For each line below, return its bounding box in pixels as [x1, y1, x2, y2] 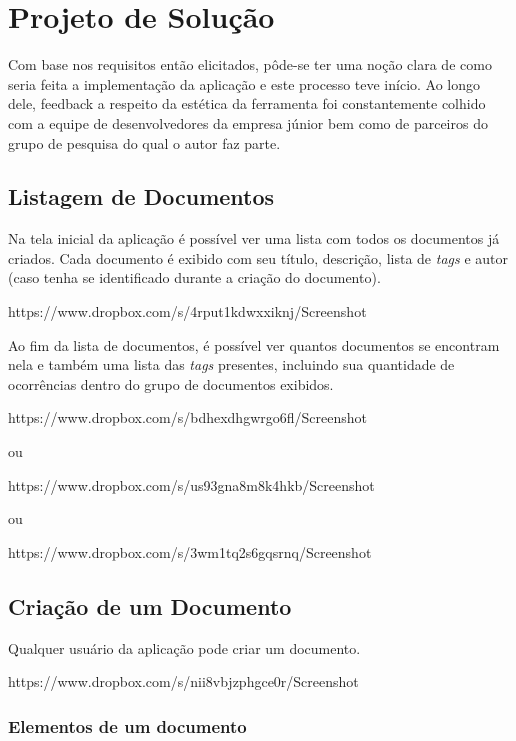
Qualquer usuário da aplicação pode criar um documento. [8, 637, 361, 658]
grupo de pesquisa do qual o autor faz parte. [8, 132, 281, 153]
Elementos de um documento [8, 713, 247, 738]
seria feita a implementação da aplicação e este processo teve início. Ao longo [8, 73, 481, 94]
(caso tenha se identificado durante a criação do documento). [8, 267, 381, 288]
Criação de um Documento [8, 590, 292, 621]
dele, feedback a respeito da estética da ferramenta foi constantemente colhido [8, 93, 486, 114]
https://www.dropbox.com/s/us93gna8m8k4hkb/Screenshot [8, 474, 375, 495]
